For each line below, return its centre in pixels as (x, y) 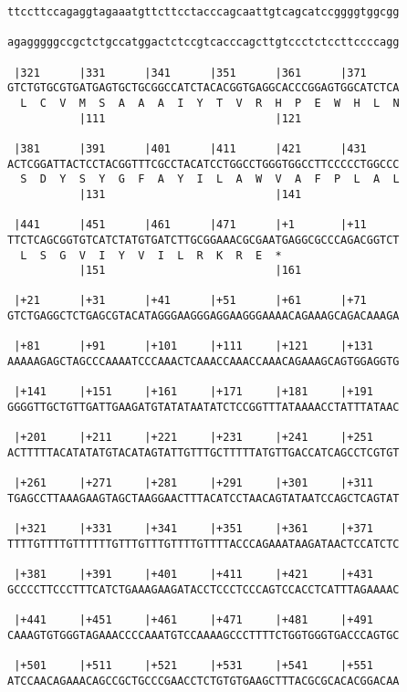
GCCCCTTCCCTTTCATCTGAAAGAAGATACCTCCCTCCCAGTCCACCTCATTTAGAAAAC (203, 589)
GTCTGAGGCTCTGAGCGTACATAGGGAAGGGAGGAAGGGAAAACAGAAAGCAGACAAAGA (203, 316)
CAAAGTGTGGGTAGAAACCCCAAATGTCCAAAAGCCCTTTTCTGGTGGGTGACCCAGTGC (203, 635)
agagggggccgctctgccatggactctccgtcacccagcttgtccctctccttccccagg (203, 42)
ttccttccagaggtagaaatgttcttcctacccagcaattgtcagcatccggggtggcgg (203, 12)
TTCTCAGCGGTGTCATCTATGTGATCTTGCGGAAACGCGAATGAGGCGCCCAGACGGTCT (203, 240)
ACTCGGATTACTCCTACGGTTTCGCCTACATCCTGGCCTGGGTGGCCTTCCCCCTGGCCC (203, 164)
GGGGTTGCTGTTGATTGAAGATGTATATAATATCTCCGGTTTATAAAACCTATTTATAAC (203, 408)
